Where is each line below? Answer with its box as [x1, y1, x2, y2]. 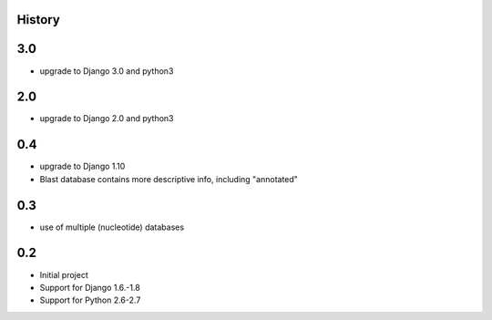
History [16, 12, 61, 27]
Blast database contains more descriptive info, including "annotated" [39, 173, 298, 184]
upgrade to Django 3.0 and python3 [39, 65, 174, 77]
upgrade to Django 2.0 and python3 [39, 113, 174, 124]
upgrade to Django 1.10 [39, 160, 126, 172]
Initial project [39, 269, 88, 280]
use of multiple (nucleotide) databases [39, 222, 185, 232]
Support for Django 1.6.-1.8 [39, 282, 140, 293]
